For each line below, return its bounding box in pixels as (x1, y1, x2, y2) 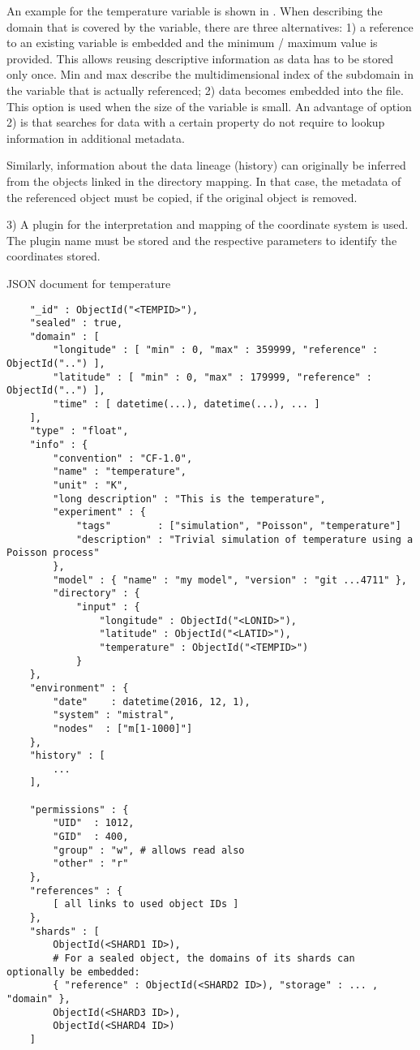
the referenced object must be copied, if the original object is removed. (6, 188, 358, 205)
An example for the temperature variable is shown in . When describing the (6, 2, 383, 19)
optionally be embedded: (6, 966, 140, 978)
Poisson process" (6, 547, 100, 559)
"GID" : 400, (53, 831, 129, 843)
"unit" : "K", (53, 480, 129, 492)
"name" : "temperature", (53, 466, 186, 478)
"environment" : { (29, 682, 129, 694)
